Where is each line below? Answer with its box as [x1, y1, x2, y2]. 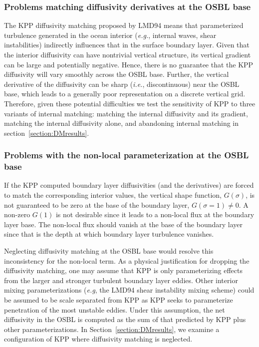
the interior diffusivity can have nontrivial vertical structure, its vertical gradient [4, 49, 251, 59]
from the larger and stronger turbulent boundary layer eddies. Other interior [4, 275, 238, 285]
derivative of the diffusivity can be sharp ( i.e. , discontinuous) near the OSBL [4, 78, 240, 89]
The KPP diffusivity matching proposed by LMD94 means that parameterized [4, 20, 244, 30]
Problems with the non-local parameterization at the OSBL [4, 149, 249, 161]
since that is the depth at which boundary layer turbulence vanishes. [4, 229, 214, 239]
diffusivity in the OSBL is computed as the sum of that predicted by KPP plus [4, 314, 246, 325]
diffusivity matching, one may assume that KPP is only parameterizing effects [4, 265, 243, 276]
